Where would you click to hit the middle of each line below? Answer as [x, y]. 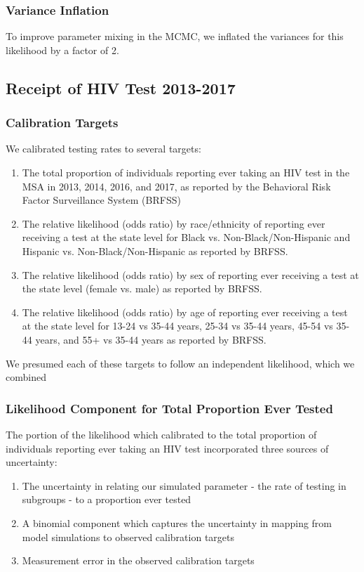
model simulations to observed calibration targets [128, 537]
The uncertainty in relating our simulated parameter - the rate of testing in [184, 485]
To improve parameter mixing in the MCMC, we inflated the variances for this [175, 36]
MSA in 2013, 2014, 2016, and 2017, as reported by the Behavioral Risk [176, 186]
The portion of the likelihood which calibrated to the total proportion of [161, 434]
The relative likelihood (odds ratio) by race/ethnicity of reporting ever [174, 223]
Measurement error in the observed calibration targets [138, 560]
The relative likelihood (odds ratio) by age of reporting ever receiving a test [185, 312]
